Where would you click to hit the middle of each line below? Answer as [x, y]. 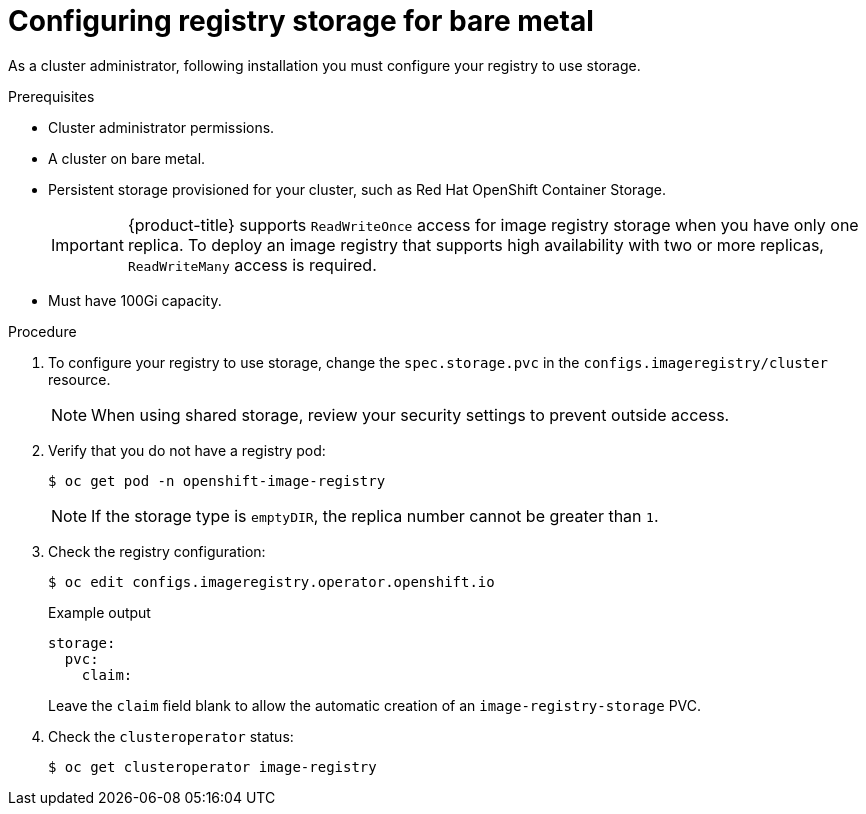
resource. [79, 379]
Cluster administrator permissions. [161, 127]
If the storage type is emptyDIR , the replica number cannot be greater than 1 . [375, 515]
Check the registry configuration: [157, 551]
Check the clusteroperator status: [171, 736]
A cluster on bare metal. [127, 158]
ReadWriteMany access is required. [252, 264]
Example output [99, 612]
